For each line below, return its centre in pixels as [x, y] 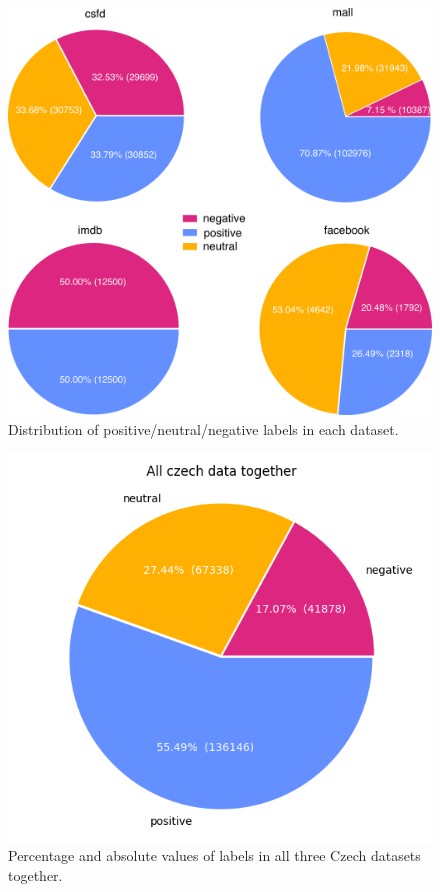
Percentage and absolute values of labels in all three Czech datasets [214, 855]
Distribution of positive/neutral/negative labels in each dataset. [203, 429]
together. [35, 875]
